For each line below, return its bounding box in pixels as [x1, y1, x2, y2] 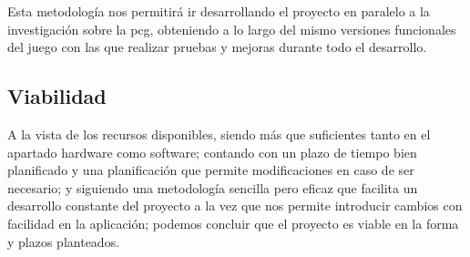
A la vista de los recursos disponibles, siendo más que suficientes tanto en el [7, 124, 431, 143]
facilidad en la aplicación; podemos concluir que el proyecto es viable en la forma [7, 213, 459, 232]
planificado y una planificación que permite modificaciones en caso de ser [7, 160, 414, 180]
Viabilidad [7, 82, 107, 110]
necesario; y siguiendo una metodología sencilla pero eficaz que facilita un [7, 178, 418, 197]
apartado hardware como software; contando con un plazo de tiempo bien [7, 142, 417, 161]
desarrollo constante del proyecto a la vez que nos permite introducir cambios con [7, 196, 463, 215]
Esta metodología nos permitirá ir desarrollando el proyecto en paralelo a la [7, 2, 430, 20]
